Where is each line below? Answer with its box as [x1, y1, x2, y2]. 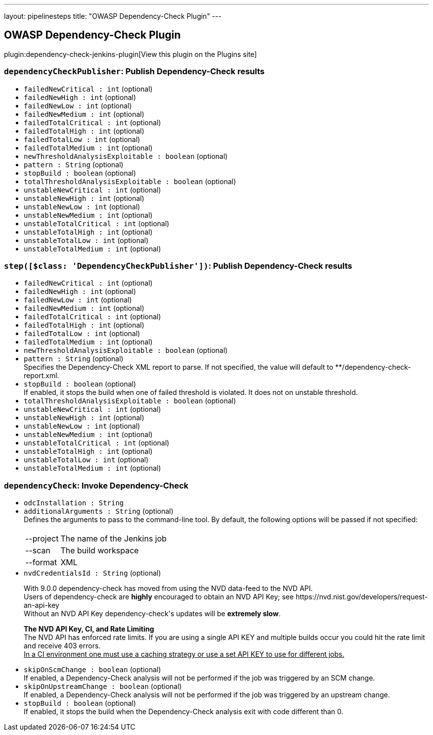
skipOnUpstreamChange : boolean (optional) [24, 682, 182, 691]
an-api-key [24, 601, 59, 610]
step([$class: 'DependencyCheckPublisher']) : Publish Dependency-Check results [4, 260, 352, 271]
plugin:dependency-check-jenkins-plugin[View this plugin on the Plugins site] [4, 49, 257, 58]
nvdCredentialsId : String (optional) [24, 569, 161, 578]
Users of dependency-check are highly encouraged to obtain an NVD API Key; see [24, 592, 294, 601]
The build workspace [60, 545, 139, 556]
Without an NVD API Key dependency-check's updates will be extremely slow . [24, 609, 281, 618]
